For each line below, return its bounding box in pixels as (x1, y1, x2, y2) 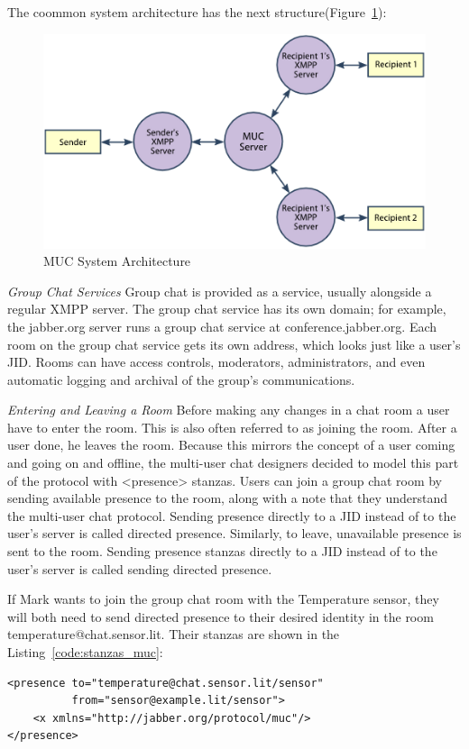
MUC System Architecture (43, 251, 191, 270)
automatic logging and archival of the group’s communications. (7, 370, 355, 388)
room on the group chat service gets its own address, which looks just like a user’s (7, 334, 461, 353)
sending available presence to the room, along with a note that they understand (7, 489, 448, 507)
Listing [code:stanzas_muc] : (7, 643, 163, 662)
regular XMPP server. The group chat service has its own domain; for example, (7, 299, 446, 318)
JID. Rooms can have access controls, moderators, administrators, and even (7, 352, 426, 371)
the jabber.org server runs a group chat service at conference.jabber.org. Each (7, 316, 437, 335)
